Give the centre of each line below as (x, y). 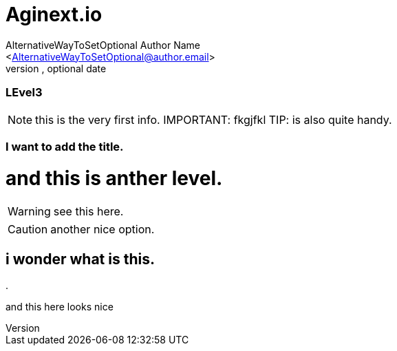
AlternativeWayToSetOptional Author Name (103, 45)
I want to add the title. (65, 146)
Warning (29, 212)
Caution (28, 230)
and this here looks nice (60, 307)
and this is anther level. (114, 178)
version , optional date (56, 68)
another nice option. (103, 230)
